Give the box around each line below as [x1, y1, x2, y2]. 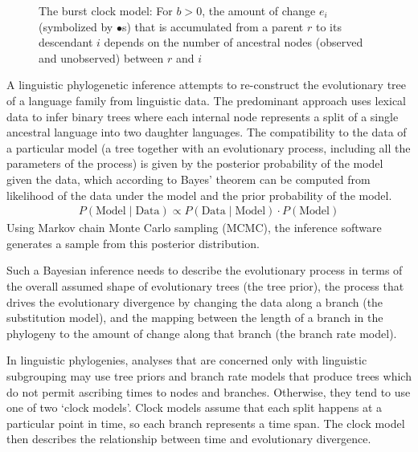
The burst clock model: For [39, 2, 173, 18]
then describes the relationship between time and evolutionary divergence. [6, 430, 371, 447]
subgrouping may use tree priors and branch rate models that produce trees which [6, 367, 412, 384]
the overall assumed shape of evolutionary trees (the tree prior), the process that [6, 277, 404, 294]
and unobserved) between [39, 49, 164, 66]
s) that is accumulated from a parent [121, 18, 304, 35]
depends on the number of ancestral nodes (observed [104, 34, 363, 51]
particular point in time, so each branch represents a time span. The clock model [6, 414, 405, 431]
